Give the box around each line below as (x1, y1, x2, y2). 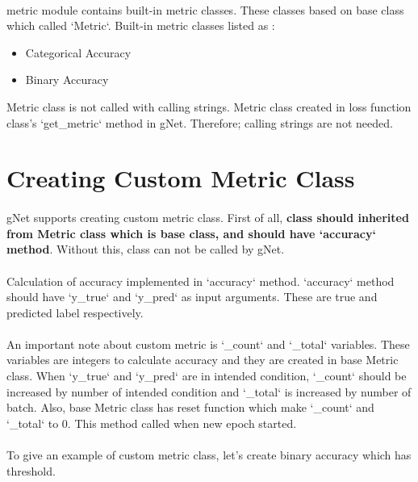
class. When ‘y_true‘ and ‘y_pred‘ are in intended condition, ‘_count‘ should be (6, 367, 407, 384)
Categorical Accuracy (25, 44, 132, 61)
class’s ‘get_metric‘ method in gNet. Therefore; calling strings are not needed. (6, 114, 393, 131)
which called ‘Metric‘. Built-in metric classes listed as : (6, 17, 275, 34)
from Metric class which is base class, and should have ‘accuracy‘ (6, 224, 376, 241)
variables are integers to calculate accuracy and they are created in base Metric (6, 351, 399, 368)
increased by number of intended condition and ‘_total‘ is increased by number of (6, 383, 412, 400)
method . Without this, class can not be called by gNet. (6, 241, 285, 258)
